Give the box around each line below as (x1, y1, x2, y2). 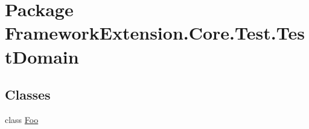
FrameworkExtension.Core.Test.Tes (5, 20, 305, 45)
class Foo (5, 113, 39, 125)
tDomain (5, 44, 79, 68)
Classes (5, 85, 51, 104)
